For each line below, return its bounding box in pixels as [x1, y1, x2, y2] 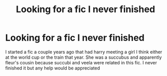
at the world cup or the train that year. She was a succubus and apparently [5, 54, 162, 60]
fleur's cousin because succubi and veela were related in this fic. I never [5, 59, 157, 65]
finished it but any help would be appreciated [5, 65, 100, 71]
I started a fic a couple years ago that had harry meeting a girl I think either [5, 49, 162, 55]
